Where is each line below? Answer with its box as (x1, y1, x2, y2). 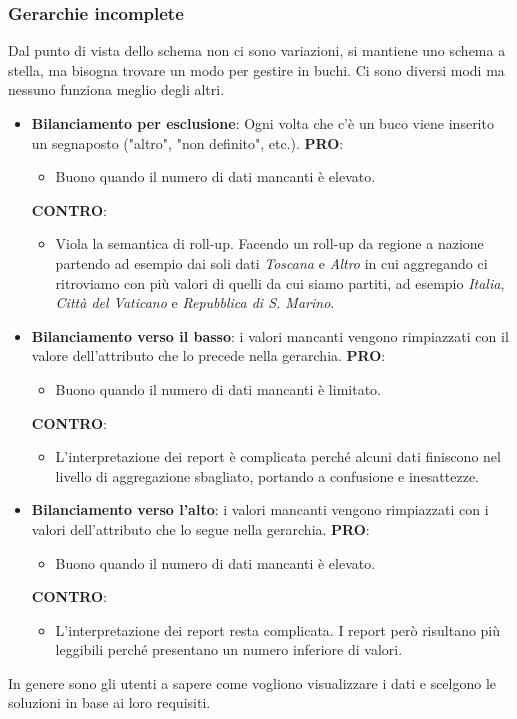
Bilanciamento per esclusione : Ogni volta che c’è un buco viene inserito (31, 113, 494, 133)
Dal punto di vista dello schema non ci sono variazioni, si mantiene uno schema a (8, 40, 506, 61)
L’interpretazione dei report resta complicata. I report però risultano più (55, 619, 501, 640)
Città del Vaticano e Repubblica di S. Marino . (55, 292, 335, 313)
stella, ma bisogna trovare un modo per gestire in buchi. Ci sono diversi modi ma (8, 59, 505, 80)
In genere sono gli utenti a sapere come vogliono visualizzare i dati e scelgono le (8, 672, 497, 693)
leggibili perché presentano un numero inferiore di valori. (55, 639, 403, 660)
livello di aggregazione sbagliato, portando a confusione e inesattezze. (55, 465, 480, 486)
